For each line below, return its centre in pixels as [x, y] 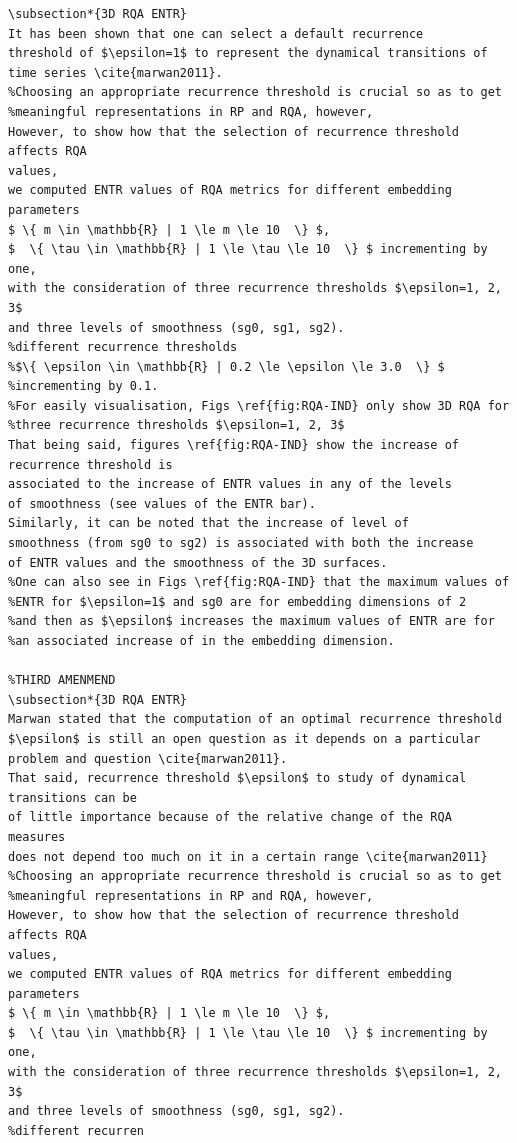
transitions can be [72, 797]
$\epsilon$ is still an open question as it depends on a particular [244, 738]
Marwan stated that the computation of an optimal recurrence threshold [255, 719]
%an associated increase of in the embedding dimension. [201, 641]
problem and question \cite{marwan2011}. [148, 758]
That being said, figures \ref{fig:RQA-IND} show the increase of [234, 445]
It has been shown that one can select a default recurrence [216, 33]
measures [37, 836]
